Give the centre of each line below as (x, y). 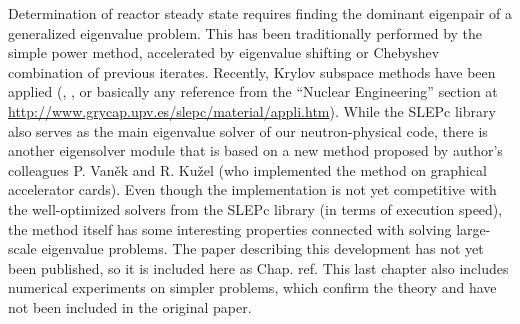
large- (473, 228)
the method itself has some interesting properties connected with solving (230, 228)
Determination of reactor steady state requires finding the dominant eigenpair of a (260, 13)
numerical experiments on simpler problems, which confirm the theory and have (252, 287)
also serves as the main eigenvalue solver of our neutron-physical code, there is (248, 130)
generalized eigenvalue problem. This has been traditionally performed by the (245, 32)
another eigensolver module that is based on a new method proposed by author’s (255, 150)
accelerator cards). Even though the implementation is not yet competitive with (252, 189)
